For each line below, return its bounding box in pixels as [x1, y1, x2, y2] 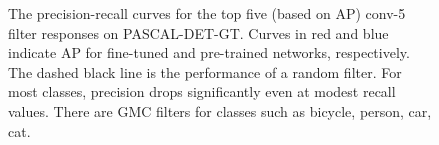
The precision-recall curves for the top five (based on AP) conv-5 [8, 3, 406, 23]
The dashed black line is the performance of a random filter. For [8, 61, 402, 82]
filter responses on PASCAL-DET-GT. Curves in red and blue [8, 22, 389, 43]
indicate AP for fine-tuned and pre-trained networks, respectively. [8, 42, 410, 63]
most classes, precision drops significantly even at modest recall [8, 81, 396, 102]
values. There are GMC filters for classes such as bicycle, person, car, [8, 100, 432, 121]
